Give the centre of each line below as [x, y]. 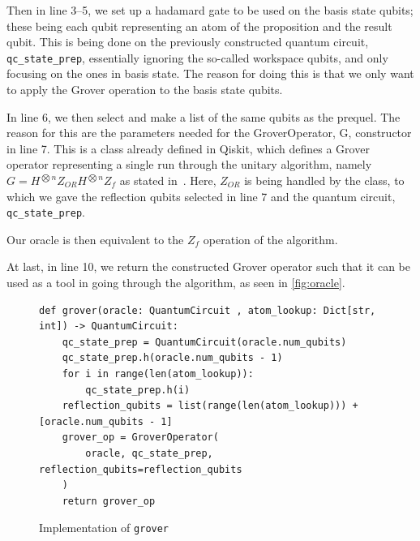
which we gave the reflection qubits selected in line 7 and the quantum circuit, [201, 196]
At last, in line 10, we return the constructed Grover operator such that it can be [208, 266]
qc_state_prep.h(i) [138, 390]
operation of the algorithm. [270, 239]
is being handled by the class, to [324, 180]
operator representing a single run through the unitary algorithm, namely [189, 164]
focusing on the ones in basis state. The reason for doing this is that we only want [210, 73]
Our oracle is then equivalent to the [95, 239]
